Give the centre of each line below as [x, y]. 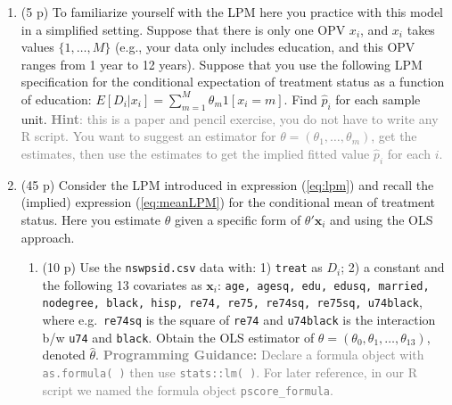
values [37, 47]
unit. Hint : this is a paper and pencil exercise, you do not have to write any [230, 118]
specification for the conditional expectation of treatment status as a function [233, 82]
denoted [64, 355]
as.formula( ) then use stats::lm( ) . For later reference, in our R [230, 372]
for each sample [378, 99]
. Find [300, 99]
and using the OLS [382, 219]
